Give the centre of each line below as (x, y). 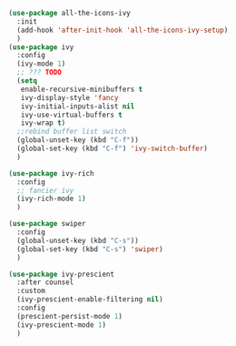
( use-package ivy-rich (51, 173)
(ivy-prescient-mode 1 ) (61, 325)
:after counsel (45, 282)
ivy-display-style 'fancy (69, 97)
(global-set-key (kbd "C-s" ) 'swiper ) (90, 249)
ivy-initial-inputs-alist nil (78, 106)
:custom (31, 291)
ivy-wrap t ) (43, 123)
